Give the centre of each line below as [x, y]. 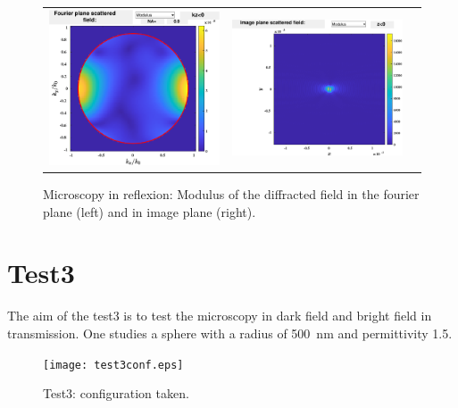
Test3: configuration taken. [116, 393]
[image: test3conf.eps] [113, 365]
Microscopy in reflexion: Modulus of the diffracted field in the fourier [231, 194]
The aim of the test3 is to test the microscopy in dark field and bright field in [220, 316]
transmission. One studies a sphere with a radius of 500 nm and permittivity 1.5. [230, 333]
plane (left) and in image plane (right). [150, 211]
